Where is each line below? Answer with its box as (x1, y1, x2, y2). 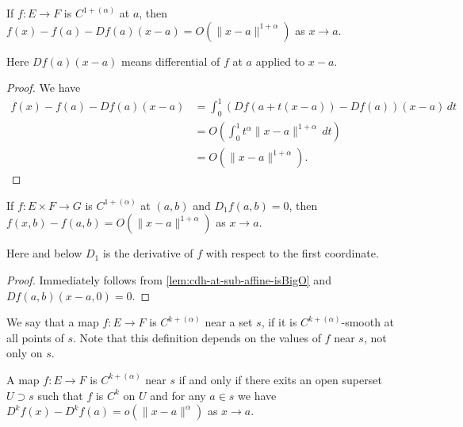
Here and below (6, 245, 82, 261)
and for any (150, 387, 206, 403)
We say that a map (6, 314, 99, 330)
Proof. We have (6, 79, 81, 96)
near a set (205, 314, 253, 330)
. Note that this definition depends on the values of (73, 329, 321, 345)
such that (37, 387, 83, 403)
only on (6, 345, 43, 361)
